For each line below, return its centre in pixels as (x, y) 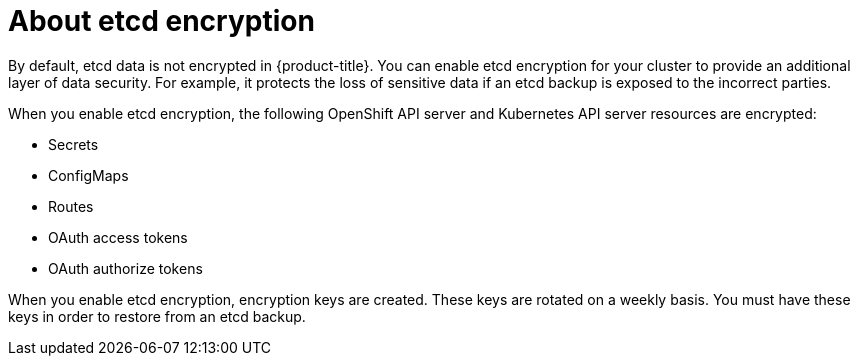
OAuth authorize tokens (125, 268)
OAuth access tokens (118, 237)
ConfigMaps (88, 175)
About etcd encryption (161, 21)
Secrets (73, 144)
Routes (71, 206)
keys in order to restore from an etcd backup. (157, 316)
